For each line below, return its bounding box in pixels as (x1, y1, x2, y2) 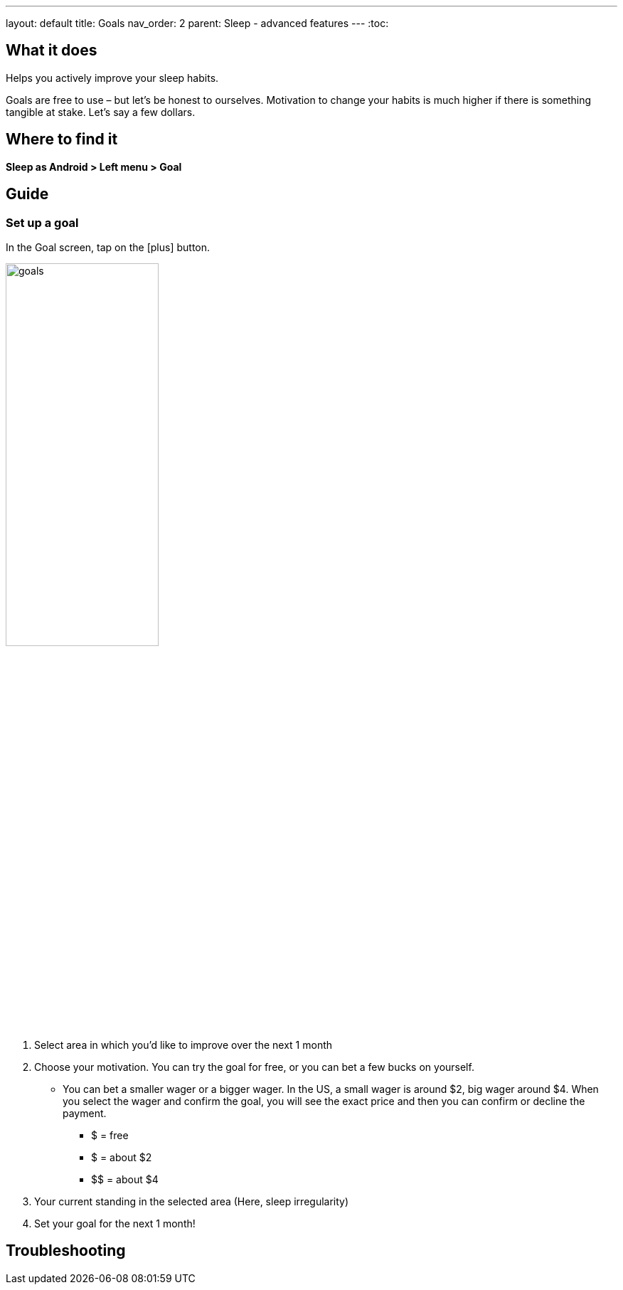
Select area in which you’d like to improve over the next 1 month (34, 1038, 333, 1051)
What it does (6, 41, 97, 60)
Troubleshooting (6, 1242, 126, 1260)
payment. (63, 1106, 107, 1119)
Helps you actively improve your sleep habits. (6, 71, 219, 84)
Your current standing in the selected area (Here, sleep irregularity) (34, 1195, 349, 1207)
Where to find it (6, 130, 118, 149)
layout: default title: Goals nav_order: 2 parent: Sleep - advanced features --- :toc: (6, 17, 389, 29)
